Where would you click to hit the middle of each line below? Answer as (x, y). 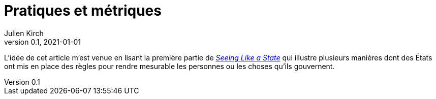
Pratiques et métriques (83, 11)
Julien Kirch (24, 33)
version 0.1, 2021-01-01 (42, 42)
